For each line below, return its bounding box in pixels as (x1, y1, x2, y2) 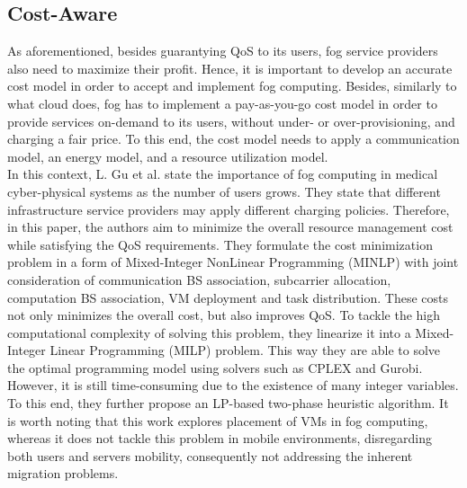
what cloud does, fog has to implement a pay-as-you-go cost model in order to (7, 93, 437, 112)
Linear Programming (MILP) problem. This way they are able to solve (49, 341, 441, 359)
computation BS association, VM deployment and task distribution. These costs (7, 288, 448, 306)
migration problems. (7, 464, 119, 483)
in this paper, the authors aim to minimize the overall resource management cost (7, 217, 454, 236)
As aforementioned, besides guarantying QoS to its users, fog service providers (7, 41, 438, 60)
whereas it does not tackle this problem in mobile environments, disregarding (7, 429, 432, 448)
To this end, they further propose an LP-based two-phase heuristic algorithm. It (7, 394, 449, 413)
